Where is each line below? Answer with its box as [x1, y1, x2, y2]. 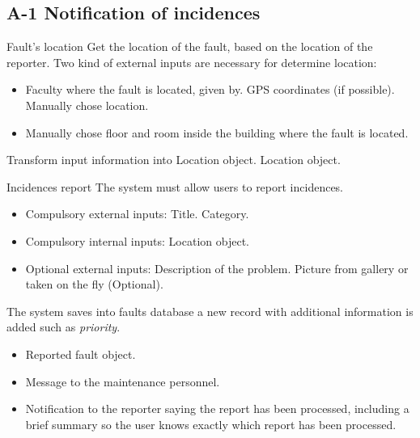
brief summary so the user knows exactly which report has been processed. [25, 415, 397, 432]
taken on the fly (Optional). [25, 276, 163, 293]
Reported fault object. [25, 345, 136, 362]
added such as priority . [6, 318, 121, 335]
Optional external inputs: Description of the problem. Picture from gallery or [25, 259, 409, 276]
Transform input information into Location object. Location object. [6, 151, 341, 168]
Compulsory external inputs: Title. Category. [25, 205, 249, 222]
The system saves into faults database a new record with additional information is [6, 302, 414, 319]
